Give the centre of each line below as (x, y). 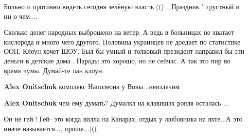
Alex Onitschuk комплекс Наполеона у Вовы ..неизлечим (92, 86)
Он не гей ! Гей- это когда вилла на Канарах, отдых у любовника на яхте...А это (123, 119)
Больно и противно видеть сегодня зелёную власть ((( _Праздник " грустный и (122, 6)
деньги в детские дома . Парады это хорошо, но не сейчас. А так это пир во (117, 60)
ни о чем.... (21, 16)
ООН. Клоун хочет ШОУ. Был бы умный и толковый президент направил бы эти (124, 51)
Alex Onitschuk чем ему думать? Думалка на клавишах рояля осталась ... (116, 102)
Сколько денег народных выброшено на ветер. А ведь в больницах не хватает (119, 32)
